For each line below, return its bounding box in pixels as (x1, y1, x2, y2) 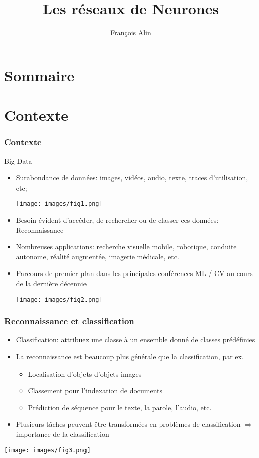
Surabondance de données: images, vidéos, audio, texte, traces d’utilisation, (16, 172, 248, 183)
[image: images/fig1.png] (16, 200, 103, 208)
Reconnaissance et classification (4, 315, 134, 327)
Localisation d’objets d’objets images (28, 368, 142, 379)
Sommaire (4, 65, 75, 85)
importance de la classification (16, 428, 109, 439)
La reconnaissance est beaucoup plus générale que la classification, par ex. (16, 351, 244, 361)
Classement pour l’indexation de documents (28, 385, 163, 396)
